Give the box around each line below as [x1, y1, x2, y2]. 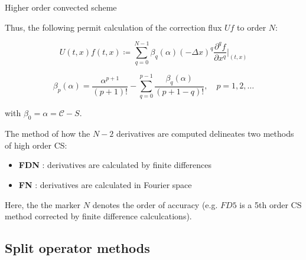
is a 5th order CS [239, 198, 302, 210]
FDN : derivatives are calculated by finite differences [18, 159, 212, 171]
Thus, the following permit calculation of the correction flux [5, 21, 222, 33]
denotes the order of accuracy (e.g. [92, 198, 218, 210]
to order [237, 21, 266, 33]
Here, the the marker [5, 198, 81, 210]
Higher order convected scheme [5, 1, 117, 13]
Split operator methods [5, 239, 150, 257]
